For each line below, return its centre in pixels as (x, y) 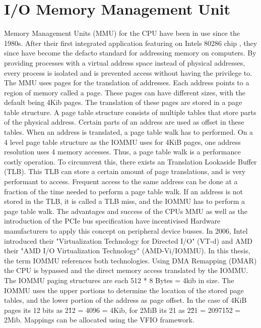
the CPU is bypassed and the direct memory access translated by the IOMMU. (126, 270)
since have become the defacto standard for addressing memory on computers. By (130, 53)
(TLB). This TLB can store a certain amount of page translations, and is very (125, 171)
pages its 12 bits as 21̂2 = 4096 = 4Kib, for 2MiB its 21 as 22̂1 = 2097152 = (122, 310)
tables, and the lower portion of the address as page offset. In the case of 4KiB (125, 300)
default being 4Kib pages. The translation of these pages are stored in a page (123, 102)
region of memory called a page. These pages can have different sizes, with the (125, 92)
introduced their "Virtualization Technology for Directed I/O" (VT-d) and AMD (128, 240)
